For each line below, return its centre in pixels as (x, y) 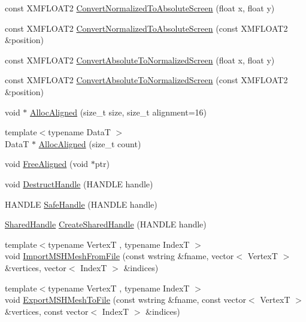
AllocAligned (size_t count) (90, 143)
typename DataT (79, 132)
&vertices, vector (36, 267)
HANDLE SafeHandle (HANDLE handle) (81, 204)
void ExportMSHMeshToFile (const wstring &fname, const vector (125, 300)
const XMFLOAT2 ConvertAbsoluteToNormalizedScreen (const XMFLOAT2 (146, 80)
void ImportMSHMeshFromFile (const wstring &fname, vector (119, 256)
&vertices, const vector (47, 311)
